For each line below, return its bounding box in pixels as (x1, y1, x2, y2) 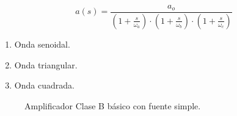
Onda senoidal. (14, 37, 70, 50)
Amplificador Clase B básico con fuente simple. (24, 99, 201, 112)
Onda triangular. (14, 58, 78, 71)
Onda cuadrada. (14, 79, 75, 92)
